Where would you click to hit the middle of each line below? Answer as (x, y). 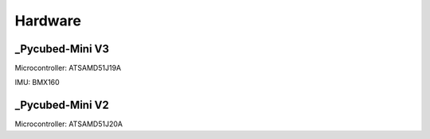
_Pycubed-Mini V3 (62, 49)
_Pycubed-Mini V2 (62, 105)
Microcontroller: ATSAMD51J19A (68, 68)
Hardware (48, 21)
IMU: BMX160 (37, 83)
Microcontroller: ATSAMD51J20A (69, 124)
